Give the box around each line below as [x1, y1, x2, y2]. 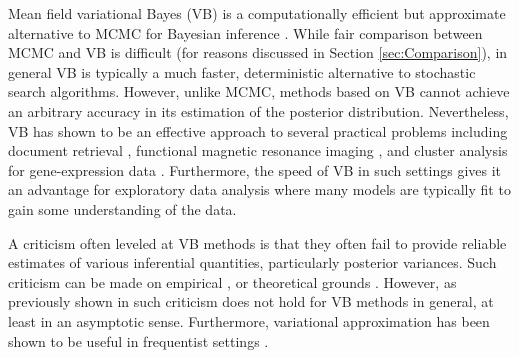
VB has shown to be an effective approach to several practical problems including [8, 120, 508, 141]
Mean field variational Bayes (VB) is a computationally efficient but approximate [8, 3, 506, 23]
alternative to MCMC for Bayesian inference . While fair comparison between [8, 22, 483, 43]
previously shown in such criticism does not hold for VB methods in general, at [8, 291, 494, 312]
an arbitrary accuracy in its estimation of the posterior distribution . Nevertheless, [8, 100, 509, 121]
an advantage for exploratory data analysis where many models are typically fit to [8, 179, 511, 200]
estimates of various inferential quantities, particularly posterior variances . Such [8, 252, 497, 273]
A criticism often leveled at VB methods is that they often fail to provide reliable [8, 232, 507, 253]
